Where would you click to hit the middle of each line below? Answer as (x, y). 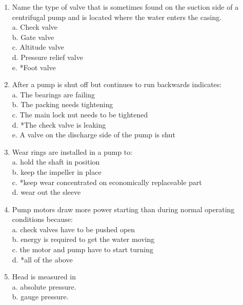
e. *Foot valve (34, 67)
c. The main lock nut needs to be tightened (80, 114)
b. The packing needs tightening (63, 104)
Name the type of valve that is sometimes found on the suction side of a (125, 7)
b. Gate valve (33, 37)
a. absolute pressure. (44, 286)
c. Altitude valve (38, 47)
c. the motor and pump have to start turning (83, 249)
